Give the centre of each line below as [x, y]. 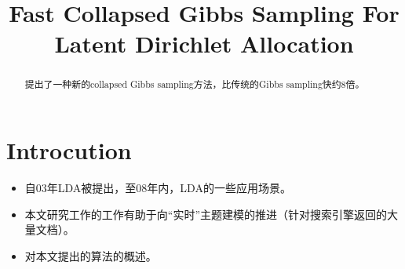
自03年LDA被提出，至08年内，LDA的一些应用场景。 [158, 187]
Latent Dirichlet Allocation [204, 44]
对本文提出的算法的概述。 [91, 255]
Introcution [69, 150]
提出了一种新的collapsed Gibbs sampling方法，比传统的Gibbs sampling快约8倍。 [195, 84]
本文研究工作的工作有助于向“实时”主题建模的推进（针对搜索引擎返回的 [206, 214]
